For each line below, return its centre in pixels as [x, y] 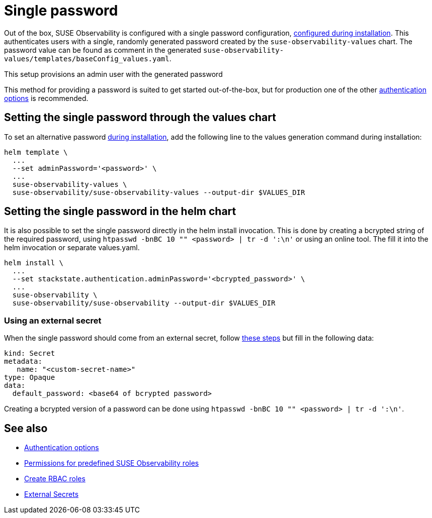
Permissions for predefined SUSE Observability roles [112, 463]
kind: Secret [30, 353]
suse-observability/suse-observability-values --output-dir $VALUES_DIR [159, 192]
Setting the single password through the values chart [140, 118]
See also [26, 428]
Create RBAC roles [55, 479]
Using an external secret [53, 320]
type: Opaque [30, 378]
